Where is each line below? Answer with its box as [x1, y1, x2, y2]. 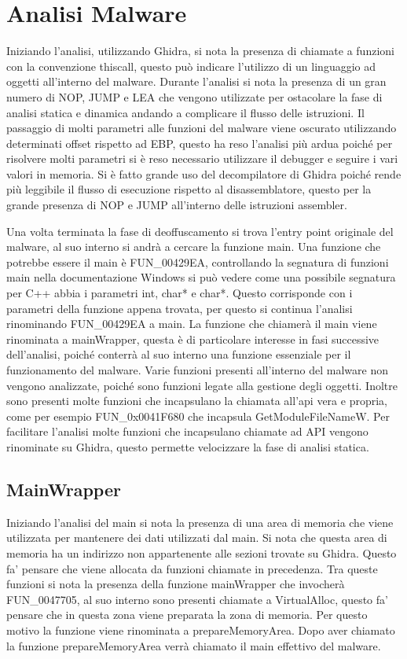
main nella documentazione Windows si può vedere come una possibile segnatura [6, 269, 396, 285]
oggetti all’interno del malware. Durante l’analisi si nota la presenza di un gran [6, 73, 387, 90]
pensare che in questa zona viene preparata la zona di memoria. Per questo [6, 606, 368, 623]
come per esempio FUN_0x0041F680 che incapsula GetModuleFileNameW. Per [6, 407, 390, 424]
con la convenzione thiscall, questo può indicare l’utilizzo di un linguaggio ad [6, 57, 376, 74]
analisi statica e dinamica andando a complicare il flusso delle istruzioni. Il [6, 104, 365, 120]
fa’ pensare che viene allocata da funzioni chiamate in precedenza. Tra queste [6, 560, 378, 576]
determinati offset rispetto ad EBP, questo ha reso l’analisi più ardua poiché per [6, 134, 393, 151]
